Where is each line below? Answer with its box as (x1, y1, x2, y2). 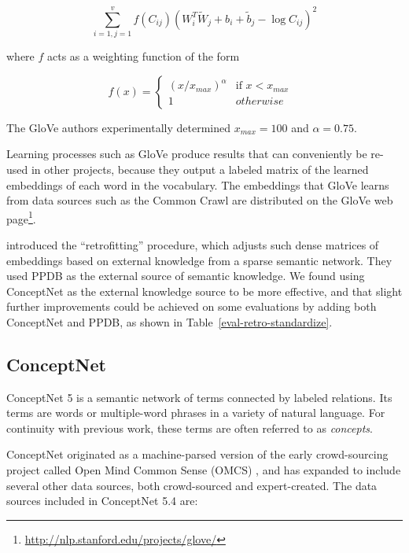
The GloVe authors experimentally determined (6, 119, 230, 135)
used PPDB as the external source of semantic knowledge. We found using (6, 267, 365, 284)
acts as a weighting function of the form (47, 48, 240, 65)
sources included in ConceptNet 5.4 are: (6, 492, 198, 509)
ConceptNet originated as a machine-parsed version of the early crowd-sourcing (6, 446, 389, 463)
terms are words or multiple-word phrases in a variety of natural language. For (6, 404, 385, 421)
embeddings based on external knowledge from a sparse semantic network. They (6, 252, 392, 268)
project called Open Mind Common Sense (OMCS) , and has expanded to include (6, 462, 401, 478)
